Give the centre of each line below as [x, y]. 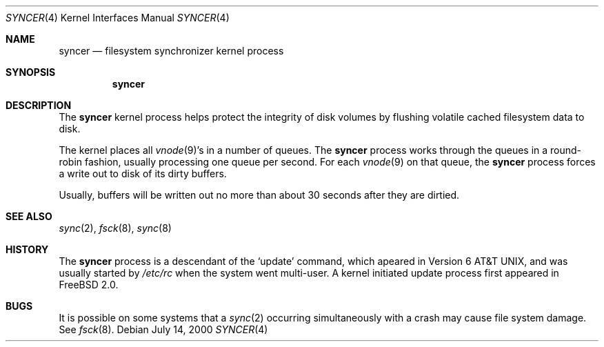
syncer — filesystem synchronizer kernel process [171, 51]
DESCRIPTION [39, 105]
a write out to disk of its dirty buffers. [143, 173]
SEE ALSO [29, 216]
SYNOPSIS [31, 72]
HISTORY [27, 249]
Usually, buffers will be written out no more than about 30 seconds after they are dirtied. [259, 195]
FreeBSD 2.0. [89, 285]
